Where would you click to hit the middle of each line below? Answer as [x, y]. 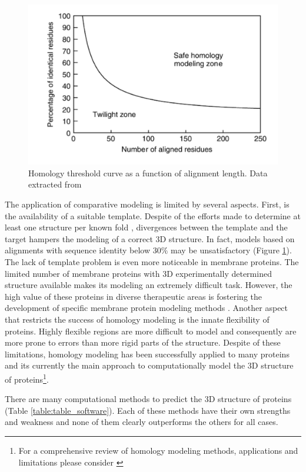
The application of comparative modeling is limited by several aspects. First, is [147, 204]
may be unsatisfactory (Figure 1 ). [231, 250]
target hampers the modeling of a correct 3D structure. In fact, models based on [150, 238]
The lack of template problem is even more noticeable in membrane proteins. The [152, 262]
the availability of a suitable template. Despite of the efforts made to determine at [153, 215]
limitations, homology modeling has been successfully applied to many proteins [147, 354]
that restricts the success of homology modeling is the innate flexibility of [137, 319]
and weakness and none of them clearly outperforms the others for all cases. [142, 422]
